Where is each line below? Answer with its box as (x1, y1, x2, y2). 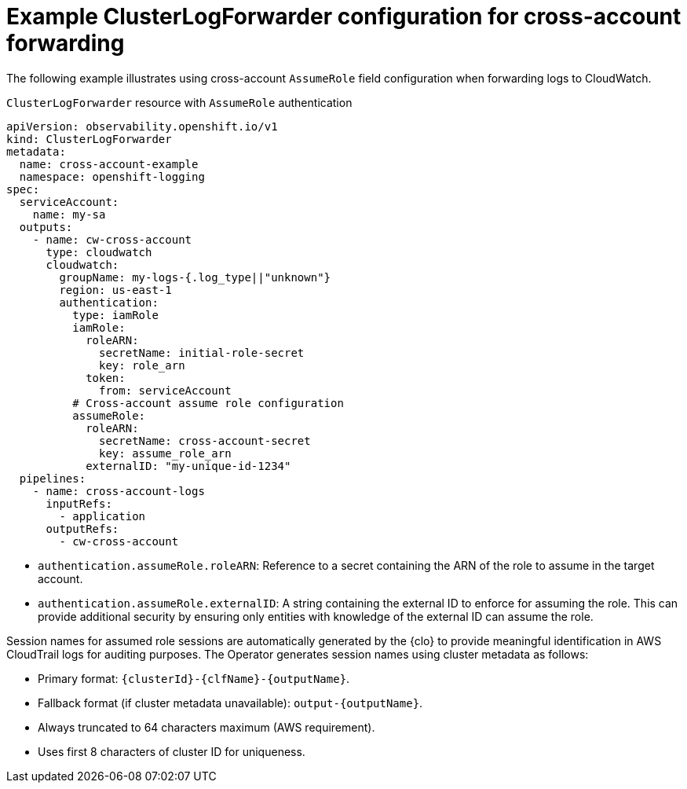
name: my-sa (32, 207, 106, 221)
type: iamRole (72, 308, 159, 321)
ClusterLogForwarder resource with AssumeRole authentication (6, 95, 353, 109)
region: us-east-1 (59, 283, 172, 296)
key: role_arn (99, 358, 185, 372)
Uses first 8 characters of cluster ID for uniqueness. (38, 744, 305, 758)
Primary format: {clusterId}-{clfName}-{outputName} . (38, 671, 350, 685)
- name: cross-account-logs (32, 484, 205, 497)
